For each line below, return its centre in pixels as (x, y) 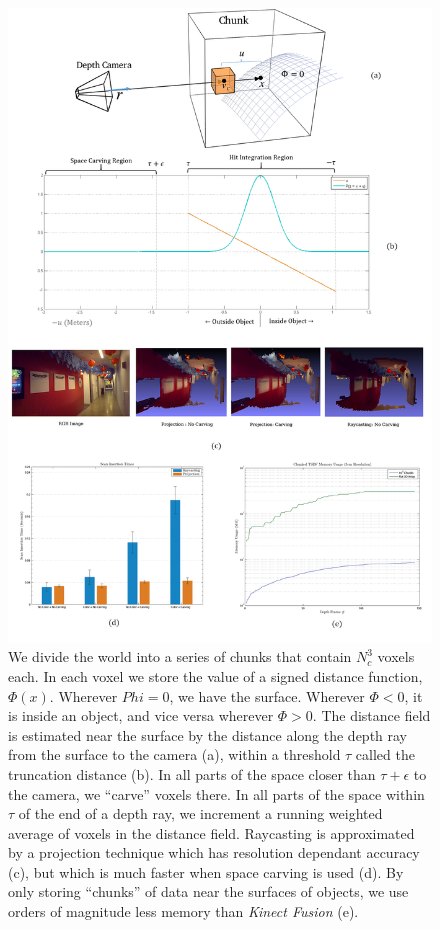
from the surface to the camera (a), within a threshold (174, 754)
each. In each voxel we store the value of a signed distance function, (215, 675)
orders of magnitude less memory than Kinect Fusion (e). (183, 911)
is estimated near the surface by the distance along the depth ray (208, 734)
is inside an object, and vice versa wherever (141, 715)
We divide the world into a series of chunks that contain (180, 656)
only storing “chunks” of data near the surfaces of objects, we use (208, 891)
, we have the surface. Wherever (267, 695)
